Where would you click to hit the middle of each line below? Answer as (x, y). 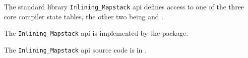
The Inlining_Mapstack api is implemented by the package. (96, 33)
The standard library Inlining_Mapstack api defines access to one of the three (124, 6)
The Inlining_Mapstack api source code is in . (75, 49)
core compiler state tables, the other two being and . (84, 16)
